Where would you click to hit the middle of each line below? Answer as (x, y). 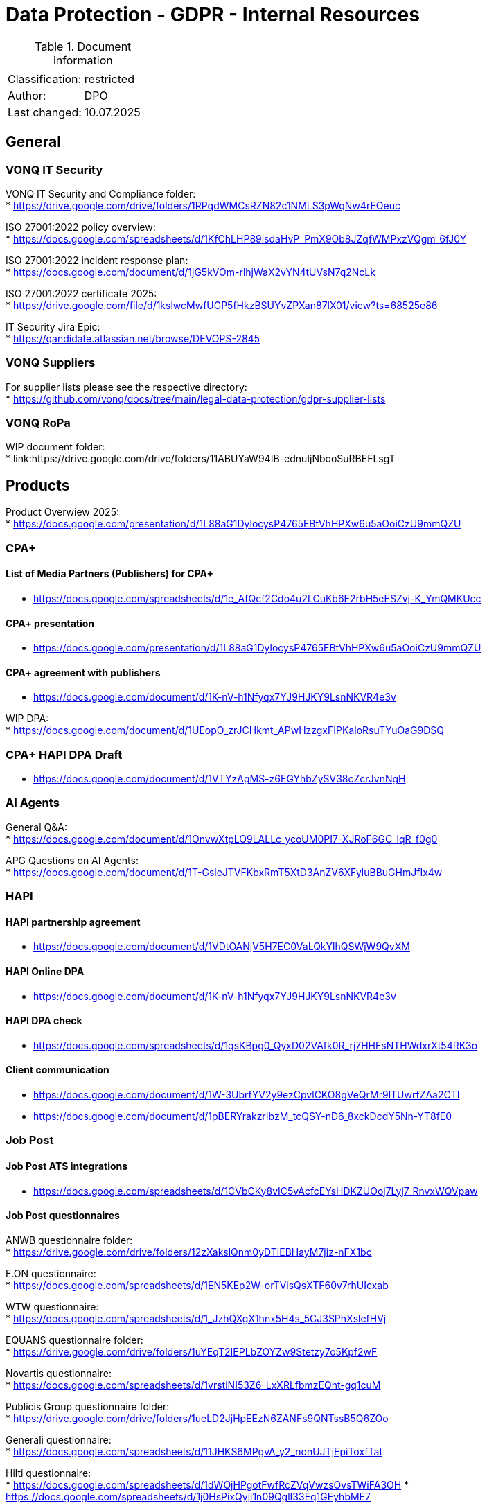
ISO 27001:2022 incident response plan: (97, 260)
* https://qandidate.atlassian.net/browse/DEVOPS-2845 (133, 338)
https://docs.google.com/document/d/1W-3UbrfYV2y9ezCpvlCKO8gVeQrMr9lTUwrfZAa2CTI (247, 1095)
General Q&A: (36, 827)
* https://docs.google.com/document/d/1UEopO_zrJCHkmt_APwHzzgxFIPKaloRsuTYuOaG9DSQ (225, 730)
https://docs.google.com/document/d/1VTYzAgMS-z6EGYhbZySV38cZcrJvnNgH (220, 779)
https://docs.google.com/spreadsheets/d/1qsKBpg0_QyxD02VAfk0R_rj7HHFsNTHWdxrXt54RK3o (256, 1045)
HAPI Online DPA (45, 972)
